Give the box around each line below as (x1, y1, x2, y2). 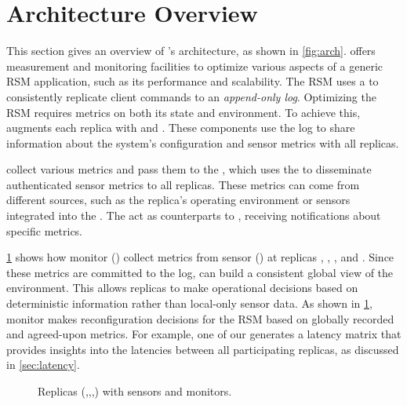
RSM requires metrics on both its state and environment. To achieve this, (6, 104, 361, 120)
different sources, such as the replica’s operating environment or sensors (6, 192, 351, 208)
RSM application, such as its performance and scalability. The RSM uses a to (6, 73, 379, 89)
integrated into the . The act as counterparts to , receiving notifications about (6, 207, 381, 224)
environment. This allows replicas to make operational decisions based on (6, 279, 358, 296)
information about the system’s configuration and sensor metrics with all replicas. (6, 134, 399, 151)
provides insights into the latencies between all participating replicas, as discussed (6, 341, 399, 357)
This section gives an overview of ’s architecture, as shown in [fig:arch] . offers (6, 42, 376, 59)
